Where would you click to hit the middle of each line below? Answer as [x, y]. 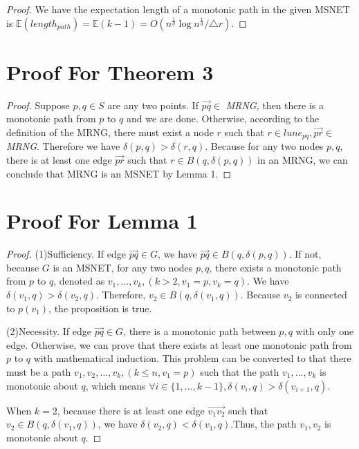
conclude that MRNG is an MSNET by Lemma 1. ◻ [119, 173]
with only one [325, 331]
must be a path [39, 372]
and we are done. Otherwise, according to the [223, 118]
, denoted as [79, 281]
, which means [116, 385]
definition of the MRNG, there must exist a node [110, 132]
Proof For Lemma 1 [102, 221]
